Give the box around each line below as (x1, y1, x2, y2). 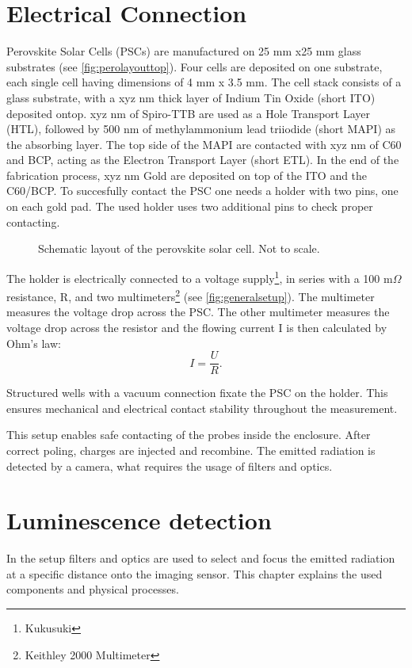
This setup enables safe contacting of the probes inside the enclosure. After (6, 426, 371, 443)
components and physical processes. (6, 581, 179, 597)
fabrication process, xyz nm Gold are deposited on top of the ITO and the (6, 166, 368, 183)
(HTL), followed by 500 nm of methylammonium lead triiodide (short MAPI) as (6, 120, 396, 137)
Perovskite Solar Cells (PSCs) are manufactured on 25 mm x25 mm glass (6, 43, 361, 59)
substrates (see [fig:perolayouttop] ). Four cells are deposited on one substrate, (6, 58, 383, 74)
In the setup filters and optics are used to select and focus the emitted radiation (6, 550, 395, 567)
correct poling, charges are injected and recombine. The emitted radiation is (6, 441, 376, 458)
